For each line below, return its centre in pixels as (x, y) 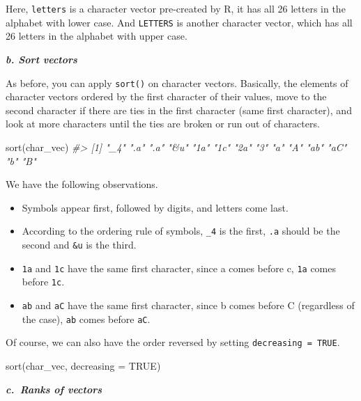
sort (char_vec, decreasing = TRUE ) (83, 365)
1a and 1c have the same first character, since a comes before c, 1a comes (179, 268)
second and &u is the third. (79, 244)
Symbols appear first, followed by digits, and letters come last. (155, 207)
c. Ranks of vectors (54, 389)
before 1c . (43, 282)
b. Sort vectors (41, 59)
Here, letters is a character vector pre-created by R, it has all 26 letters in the (176, 8)
